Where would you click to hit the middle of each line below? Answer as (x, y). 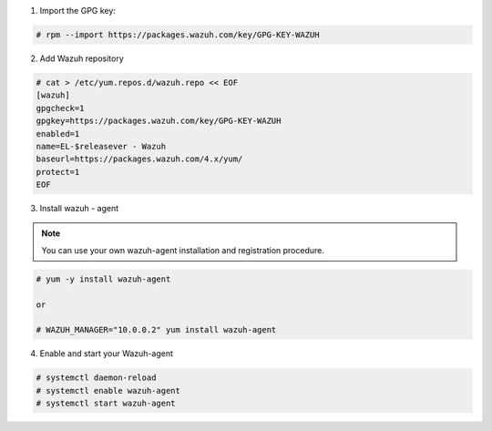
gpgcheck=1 (60, 108)
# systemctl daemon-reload (96, 378)
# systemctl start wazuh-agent (106, 404)
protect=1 (58, 172)
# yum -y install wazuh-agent (103, 279)
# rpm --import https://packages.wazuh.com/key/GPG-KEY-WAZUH (178, 35)
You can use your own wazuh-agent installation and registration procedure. (183, 250)
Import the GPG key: (77, 10)
